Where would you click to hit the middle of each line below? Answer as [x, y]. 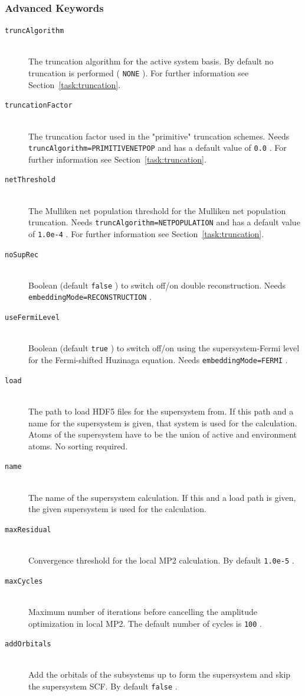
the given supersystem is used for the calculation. [117, 509]
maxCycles [24, 581]
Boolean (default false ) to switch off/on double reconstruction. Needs [157, 285]
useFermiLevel [32, 318]
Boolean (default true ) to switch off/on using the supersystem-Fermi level [164, 348]
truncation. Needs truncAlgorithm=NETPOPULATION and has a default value [164, 222]
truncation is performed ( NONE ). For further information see [139, 73]
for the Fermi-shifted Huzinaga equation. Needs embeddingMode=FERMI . [158, 360]
